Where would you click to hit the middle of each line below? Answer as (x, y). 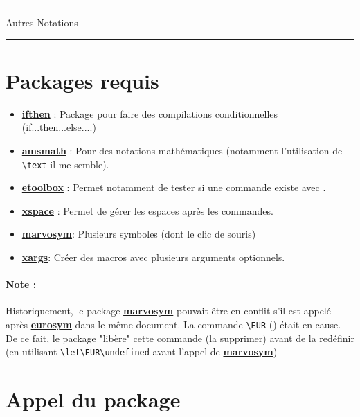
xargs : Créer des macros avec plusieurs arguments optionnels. (153, 257)
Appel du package (93, 399)
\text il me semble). (65, 164)
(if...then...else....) (59, 127)
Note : (21, 284)
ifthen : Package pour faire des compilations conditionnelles (150, 113)
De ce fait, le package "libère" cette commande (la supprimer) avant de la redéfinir (180, 338)
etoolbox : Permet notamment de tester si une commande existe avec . (174, 187)
